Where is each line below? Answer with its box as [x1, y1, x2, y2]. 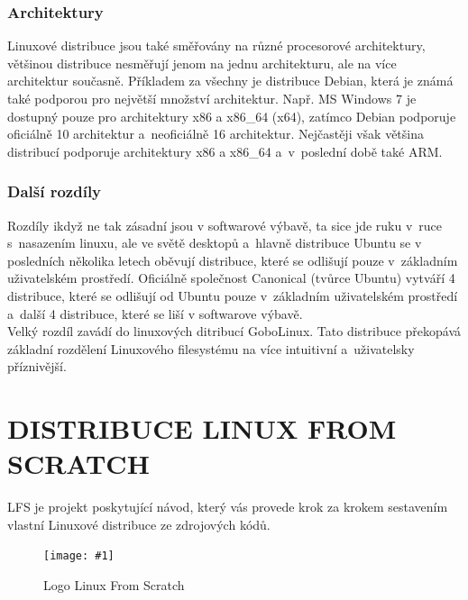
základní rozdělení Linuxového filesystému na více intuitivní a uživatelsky [7, 339, 415, 358]
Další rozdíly [7, 180, 102, 203]
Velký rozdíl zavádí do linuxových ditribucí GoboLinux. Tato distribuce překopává [7, 322, 462, 341]
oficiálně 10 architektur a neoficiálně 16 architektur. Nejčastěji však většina [7, 124, 424, 143]
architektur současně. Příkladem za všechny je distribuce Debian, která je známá [7, 71, 454, 90]
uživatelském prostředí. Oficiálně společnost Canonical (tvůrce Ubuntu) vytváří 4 [7, 268, 455, 287]
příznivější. [7, 357, 67, 376]
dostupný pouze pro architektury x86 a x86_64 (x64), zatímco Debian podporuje [7, 106, 456, 125]
